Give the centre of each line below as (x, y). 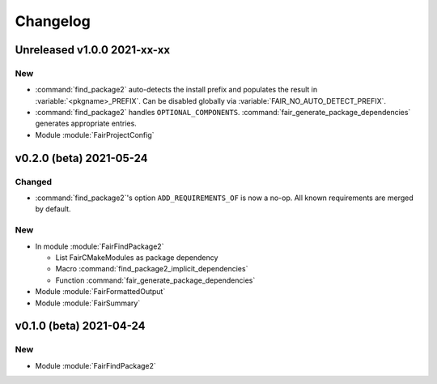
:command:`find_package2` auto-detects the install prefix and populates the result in (176, 90)
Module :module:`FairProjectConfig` (95, 134)
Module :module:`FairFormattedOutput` (100, 292)
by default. (53, 209)
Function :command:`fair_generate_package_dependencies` (155, 280)
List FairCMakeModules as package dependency (137, 257)
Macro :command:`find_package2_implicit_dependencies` (152, 269)
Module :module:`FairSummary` (88, 303)
